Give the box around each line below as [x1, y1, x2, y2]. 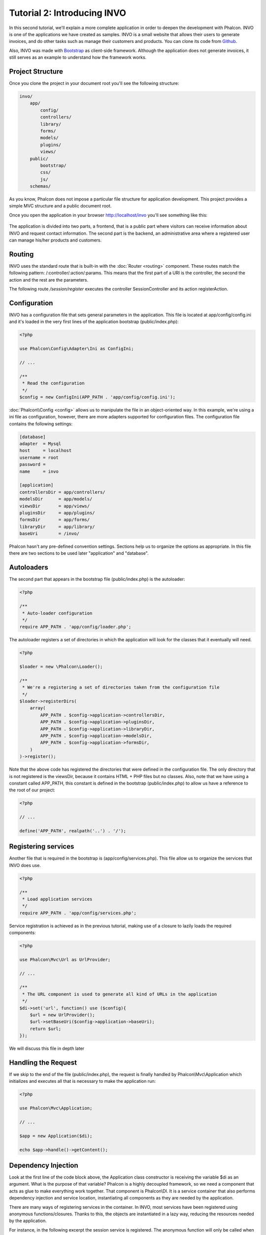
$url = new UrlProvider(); [30, 1012, 96, 1018]
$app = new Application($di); [19, 1133, 93, 1139]
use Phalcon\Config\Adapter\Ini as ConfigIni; [19, 346, 134, 352]
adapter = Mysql [19, 441, 62, 447]
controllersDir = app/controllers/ [19, 489, 105, 495]
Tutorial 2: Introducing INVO [9, 7, 127, 18]
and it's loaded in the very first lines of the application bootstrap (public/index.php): [9, 319, 179, 325]
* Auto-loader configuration [22, 610, 93, 616]
